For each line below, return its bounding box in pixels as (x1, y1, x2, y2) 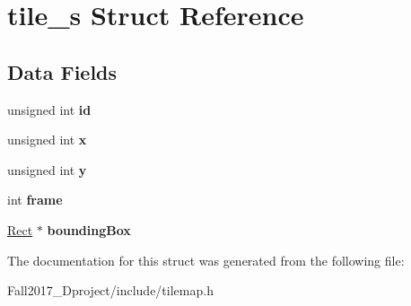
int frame (7, 190, 63, 209)
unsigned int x (7, 130, 87, 149)
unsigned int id (7, 100, 92, 118)
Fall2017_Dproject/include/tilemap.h (7, 281, 214, 300)
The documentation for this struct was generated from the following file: (7, 250, 405, 269)
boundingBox (47, 220, 131, 239)
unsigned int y (7, 160, 87, 179)
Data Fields (7, 57, 118, 85)
